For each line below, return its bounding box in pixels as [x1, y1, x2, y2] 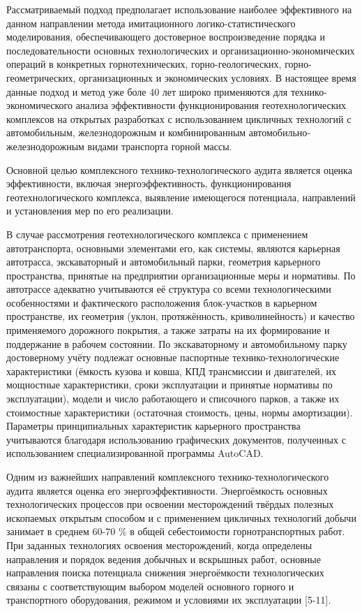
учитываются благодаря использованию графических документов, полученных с [6, 432, 346, 446]
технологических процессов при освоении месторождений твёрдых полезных [6, 497, 334, 511]
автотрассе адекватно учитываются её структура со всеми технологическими [6, 282, 331, 296]
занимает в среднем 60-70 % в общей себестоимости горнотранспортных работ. [6, 524, 345, 539]
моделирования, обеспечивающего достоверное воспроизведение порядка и [6, 29, 325, 44]
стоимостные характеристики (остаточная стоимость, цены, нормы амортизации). [6, 405, 353, 419]
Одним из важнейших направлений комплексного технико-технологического [6, 469, 329, 483]
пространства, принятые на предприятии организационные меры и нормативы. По [6, 268, 356, 282]
